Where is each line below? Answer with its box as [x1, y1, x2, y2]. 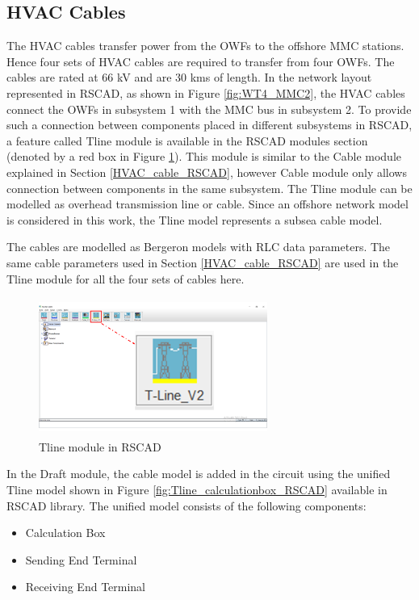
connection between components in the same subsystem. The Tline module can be [6, 179, 413, 196]
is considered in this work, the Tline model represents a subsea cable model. [6, 211, 383, 228]
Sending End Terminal [25, 551, 137, 568]
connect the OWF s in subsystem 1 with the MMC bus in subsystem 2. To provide [6, 100, 412, 117]
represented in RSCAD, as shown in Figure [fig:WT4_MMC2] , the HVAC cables [6, 84, 405, 101]
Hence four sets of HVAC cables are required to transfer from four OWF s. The [6, 52, 395, 69]
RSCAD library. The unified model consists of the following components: [6, 497, 367, 514]
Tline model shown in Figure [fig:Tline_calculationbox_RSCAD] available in [6, 480, 388, 497]
